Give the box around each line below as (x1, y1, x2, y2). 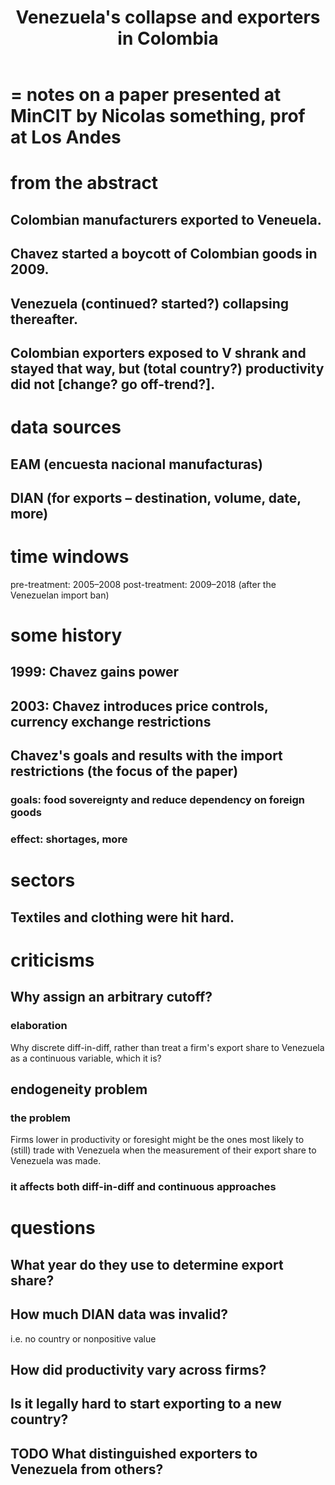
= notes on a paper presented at (10, 84, 282, 106)
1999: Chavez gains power (10, 664, 180, 681)
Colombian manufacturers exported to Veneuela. (10, 211, 322, 228)
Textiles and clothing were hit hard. (10, 909, 235, 926)
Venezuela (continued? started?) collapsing (10, 295, 290, 312)
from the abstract (10, 172, 159, 195)
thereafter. (10, 311, 79, 328)
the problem (10, 1111, 71, 1125)
